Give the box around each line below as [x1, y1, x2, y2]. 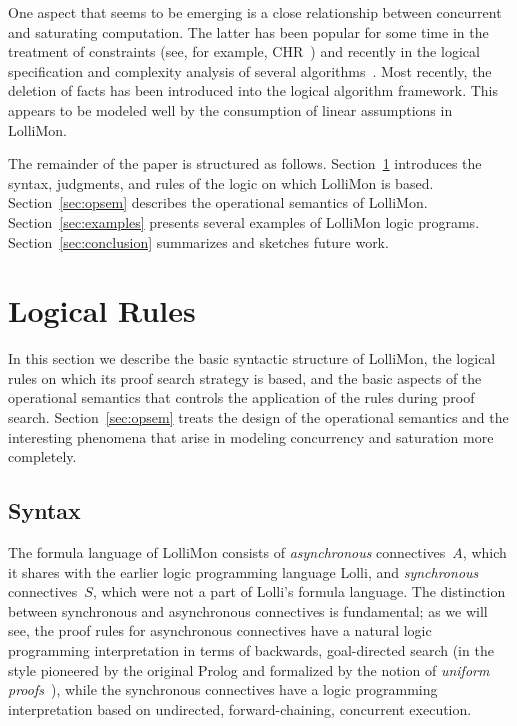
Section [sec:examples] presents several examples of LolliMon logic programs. [8, 211, 480, 232]
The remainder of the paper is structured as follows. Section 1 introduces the [8, 153, 482, 174]
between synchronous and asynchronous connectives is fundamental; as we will [8, 600, 488, 621]
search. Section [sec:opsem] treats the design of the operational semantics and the [8, 407, 509, 428]
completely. [8, 446, 77, 467]
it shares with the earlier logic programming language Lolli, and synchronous [8, 561, 479, 582]
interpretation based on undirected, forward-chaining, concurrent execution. [8, 698, 472, 719]
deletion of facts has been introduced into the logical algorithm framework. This [8, 80, 499, 101]
